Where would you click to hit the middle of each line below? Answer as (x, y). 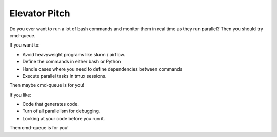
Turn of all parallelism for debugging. (61, 111)
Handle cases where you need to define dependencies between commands (102, 68)
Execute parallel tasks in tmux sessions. (64, 76)
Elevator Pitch (40, 13)
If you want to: (25, 45)
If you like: (21, 95)
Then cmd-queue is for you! (39, 128)
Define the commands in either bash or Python (72, 62)
